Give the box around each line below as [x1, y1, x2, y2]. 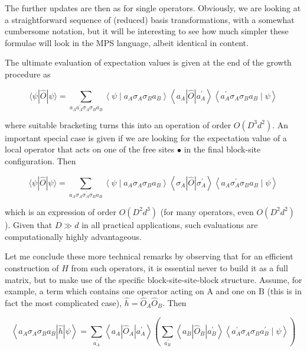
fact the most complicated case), [5, 296, 122, 308]
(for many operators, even [160, 205, 254, 217]
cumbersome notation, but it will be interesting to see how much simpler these [5, 25, 289, 37]
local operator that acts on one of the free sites [5, 143, 175, 155]
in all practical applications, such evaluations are [81, 218, 258, 230]
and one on [215, 285, 256, 297]
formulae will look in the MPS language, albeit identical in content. [5, 36, 249, 48]
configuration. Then [5, 155, 76, 167]
